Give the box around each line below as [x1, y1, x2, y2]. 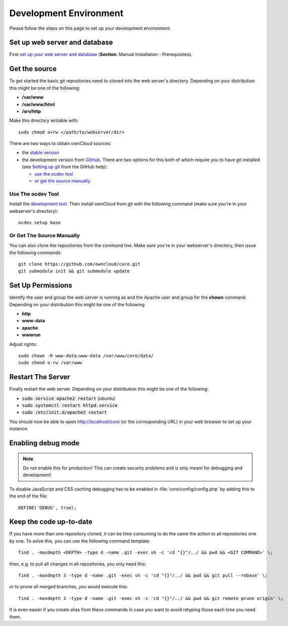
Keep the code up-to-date [9, 518, 93, 526]
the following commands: [9, 249, 62, 255]
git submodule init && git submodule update [18, 268, 130, 274]
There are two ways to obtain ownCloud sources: [9, 141, 112, 147]
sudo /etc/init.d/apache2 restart [22, 409, 107, 415]
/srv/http [22, 108, 41, 114]
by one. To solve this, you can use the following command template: [9, 538, 151, 544]
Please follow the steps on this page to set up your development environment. [9, 25, 171, 31]
